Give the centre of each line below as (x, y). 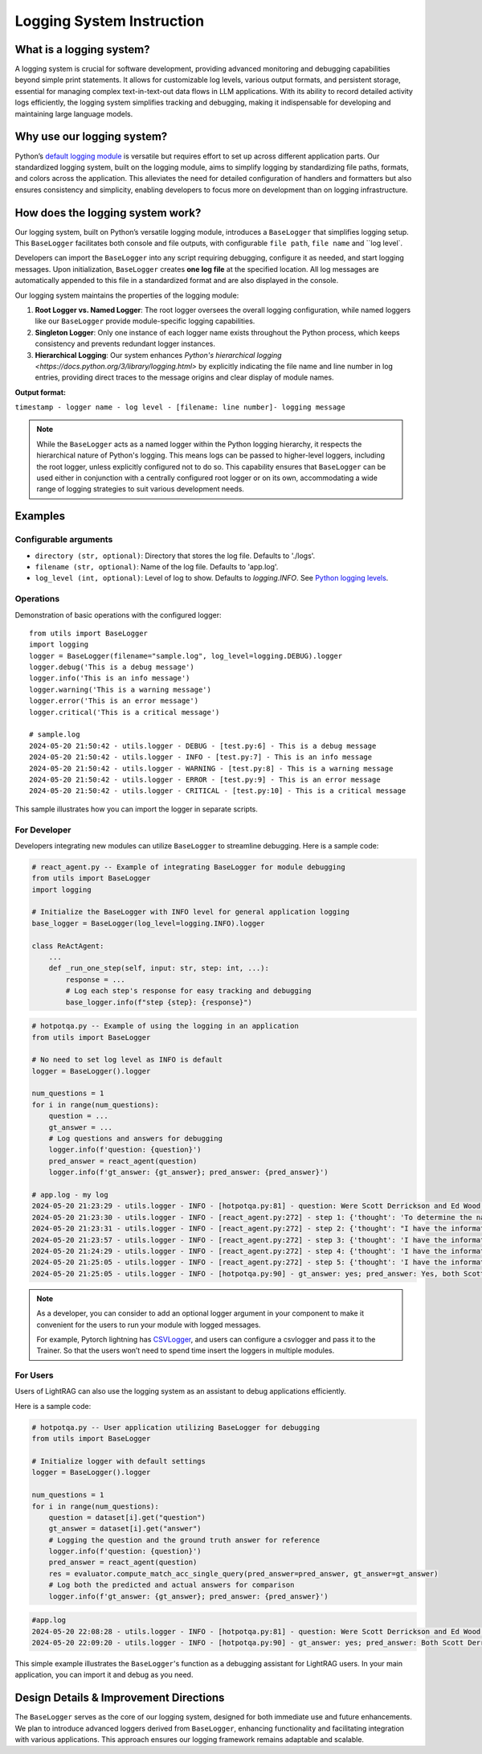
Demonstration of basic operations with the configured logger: (118, 614)
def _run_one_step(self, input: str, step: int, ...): (159, 968)
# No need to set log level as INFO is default (127, 1060)
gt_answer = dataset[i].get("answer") (125, 1529)
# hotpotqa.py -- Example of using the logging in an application (165, 1026)
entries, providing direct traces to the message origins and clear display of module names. (184, 377)
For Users (34, 1375)
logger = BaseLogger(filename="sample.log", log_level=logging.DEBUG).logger (186, 656)
